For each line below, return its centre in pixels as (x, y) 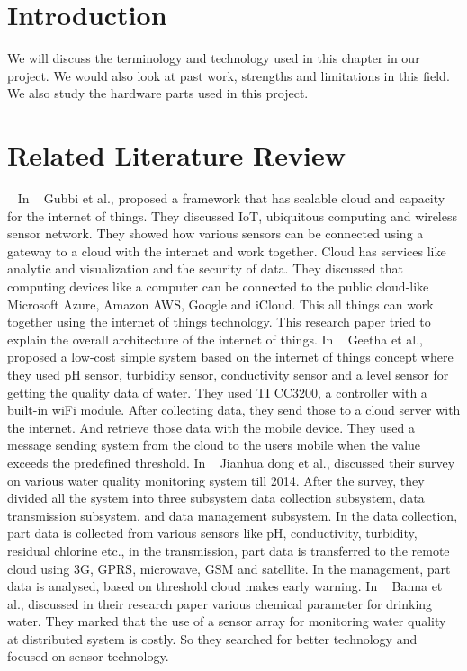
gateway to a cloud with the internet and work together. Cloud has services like (227, 251)
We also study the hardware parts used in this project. (158, 93)
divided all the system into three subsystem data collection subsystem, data (216, 498)
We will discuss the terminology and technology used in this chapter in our (214, 58)
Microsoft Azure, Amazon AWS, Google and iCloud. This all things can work (220, 304)
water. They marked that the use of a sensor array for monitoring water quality (227, 621)
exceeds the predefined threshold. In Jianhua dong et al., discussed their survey (231, 462)
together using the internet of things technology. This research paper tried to (219, 322)
